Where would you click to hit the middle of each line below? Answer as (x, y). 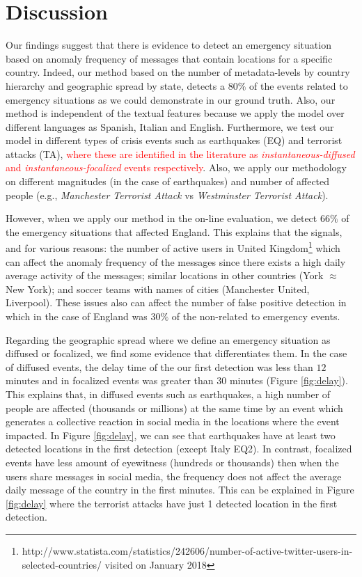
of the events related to (298, 85)
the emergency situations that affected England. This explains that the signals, (174, 231)
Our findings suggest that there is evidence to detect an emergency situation (168, 45)
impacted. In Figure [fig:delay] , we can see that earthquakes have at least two (171, 435)
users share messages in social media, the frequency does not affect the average (174, 476)
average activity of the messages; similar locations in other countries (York (165, 275)
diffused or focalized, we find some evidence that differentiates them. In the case (176, 353)
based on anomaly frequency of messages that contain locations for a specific (169, 58)
